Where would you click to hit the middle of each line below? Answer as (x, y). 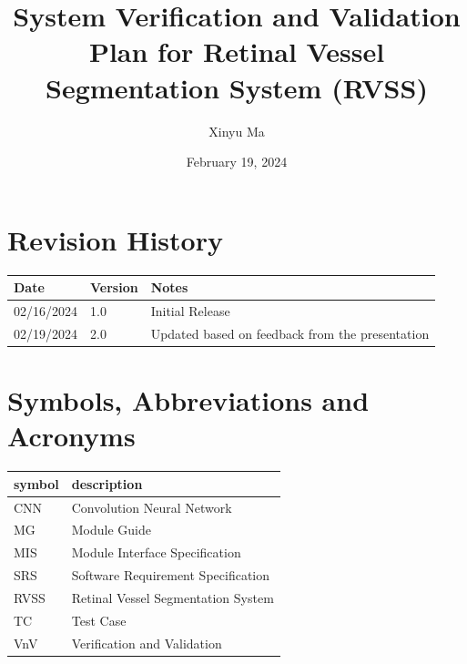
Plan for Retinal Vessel (237, 51)
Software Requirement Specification (171, 575)
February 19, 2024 (237, 162)
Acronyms (71, 436)
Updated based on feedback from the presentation (290, 333)
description (107, 483)
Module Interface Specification (156, 552)
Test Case (99, 620)
